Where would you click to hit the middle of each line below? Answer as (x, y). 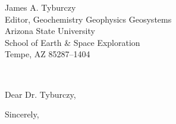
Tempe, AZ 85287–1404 (48, 54)
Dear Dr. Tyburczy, (40, 94)
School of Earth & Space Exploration (73, 42)
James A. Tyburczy (40, 7)
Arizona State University (50, 31)
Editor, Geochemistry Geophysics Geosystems (88, 19)
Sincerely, (22, 114)
